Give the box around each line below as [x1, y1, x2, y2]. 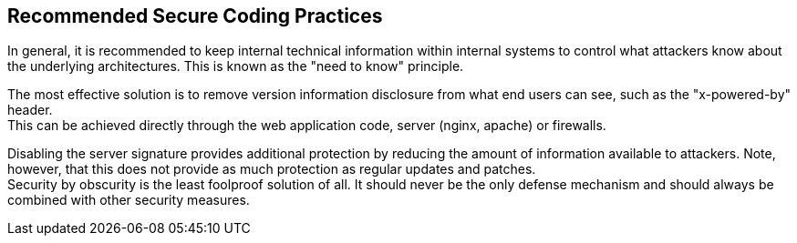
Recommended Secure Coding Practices [7, 5, 383, 27]
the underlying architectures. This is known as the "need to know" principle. [7, 58, 464, 75]
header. [7, 102, 53, 118]
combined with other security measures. [7, 192, 250, 208]
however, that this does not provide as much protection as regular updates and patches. [7, 161, 536, 177]
